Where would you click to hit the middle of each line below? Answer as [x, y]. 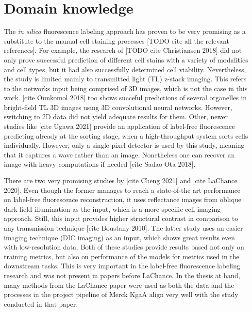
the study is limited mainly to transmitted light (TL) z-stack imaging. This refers [125, 79]
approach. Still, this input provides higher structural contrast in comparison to [121, 218]
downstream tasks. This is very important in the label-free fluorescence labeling [122, 266]
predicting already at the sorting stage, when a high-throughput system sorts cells [126, 135]
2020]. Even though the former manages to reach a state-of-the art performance [122, 190]
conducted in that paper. [41, 304]
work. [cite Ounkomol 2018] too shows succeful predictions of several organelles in [125, 98]
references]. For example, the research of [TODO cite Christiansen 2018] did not [123, 50]
